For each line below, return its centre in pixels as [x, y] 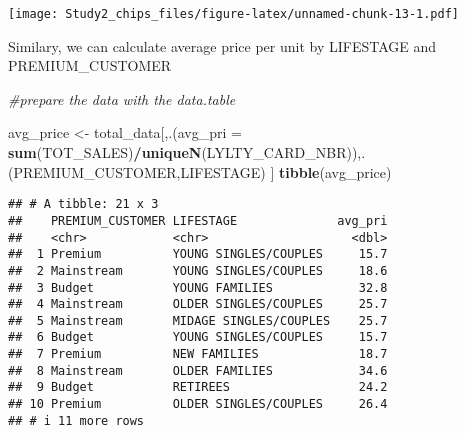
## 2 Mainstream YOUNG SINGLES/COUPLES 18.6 [198, 270]
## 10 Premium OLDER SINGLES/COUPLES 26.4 [198, 404]
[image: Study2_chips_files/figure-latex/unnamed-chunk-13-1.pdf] [234, 14]
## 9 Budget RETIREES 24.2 [198, 387]
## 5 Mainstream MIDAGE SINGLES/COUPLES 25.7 [198, 320]
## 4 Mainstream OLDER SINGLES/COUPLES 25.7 [198, 304]
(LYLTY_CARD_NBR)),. [283, 152]
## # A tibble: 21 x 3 [83, 204]
